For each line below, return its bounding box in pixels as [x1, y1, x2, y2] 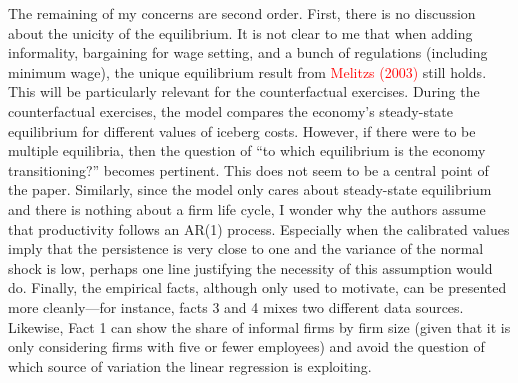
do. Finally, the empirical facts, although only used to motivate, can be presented [8, 277, 507, 298]
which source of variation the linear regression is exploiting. [8, 355, 372, 376]
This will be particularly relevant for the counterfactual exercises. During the [8, 81, 480, 102]
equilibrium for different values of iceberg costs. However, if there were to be [8, 120, 476, 141]
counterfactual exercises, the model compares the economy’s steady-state [8, 100, 454, 121]
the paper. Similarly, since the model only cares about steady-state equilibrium [8, 179, 492, 200]
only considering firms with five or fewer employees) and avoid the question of [8, 336, 485, 357]
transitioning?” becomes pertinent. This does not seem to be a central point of [8, 159, 489, 180]
